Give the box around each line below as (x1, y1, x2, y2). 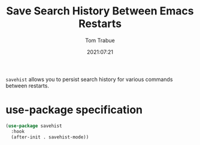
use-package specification (5, 103, 143, 117)
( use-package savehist (5, 123, 62, 129)
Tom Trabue (85, 37, 115, 44)
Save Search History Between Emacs (6, 4, 194, 18)
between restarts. (5, 82, 49, 89)
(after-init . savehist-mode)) (11, 134, 89, 140)
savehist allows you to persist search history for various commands (5, 75, 173, 83)
